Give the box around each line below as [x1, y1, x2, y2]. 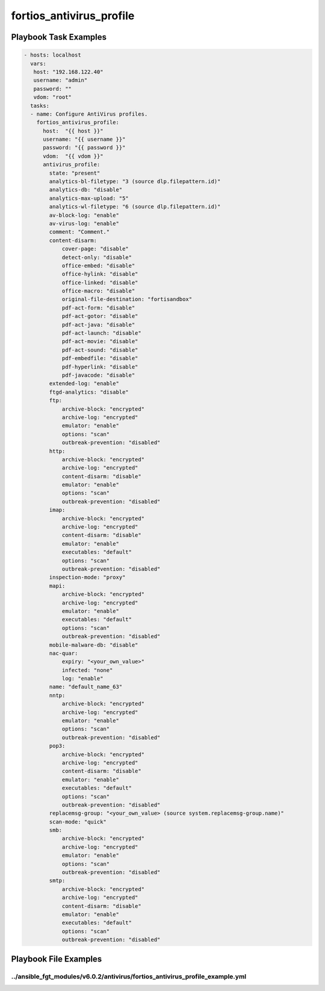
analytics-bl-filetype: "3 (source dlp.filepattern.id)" [49, 178, 221, 185]
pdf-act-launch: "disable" [61, 330, 141, 337]
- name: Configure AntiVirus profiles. [30, 110, 148, 117]
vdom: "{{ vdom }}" [43, 152, 104, 160]
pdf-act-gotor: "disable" [61, 313, 138, 320]
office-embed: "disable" [61, 262, 135, 269]
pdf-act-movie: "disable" [61, 338, 138, 345]
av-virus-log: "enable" [49, 220, 120, 227]
